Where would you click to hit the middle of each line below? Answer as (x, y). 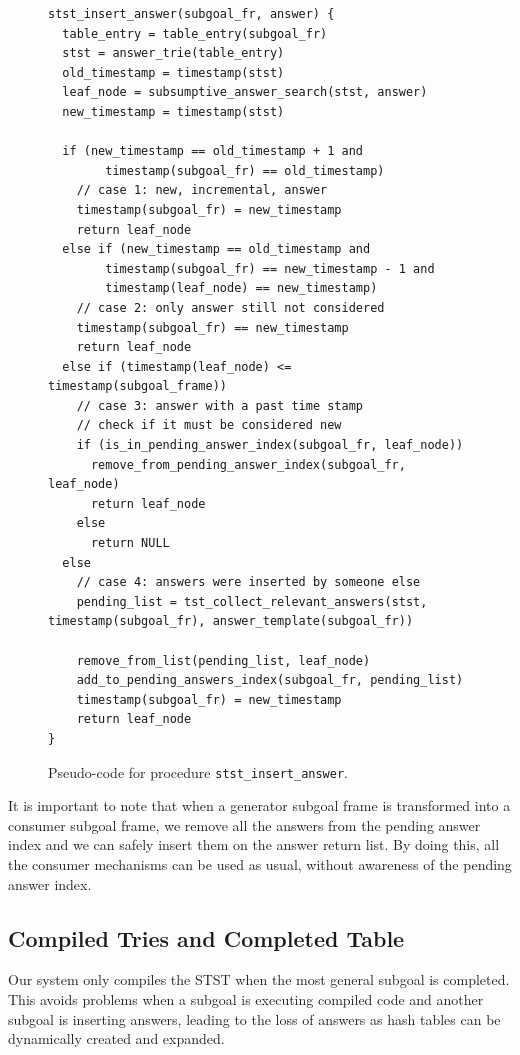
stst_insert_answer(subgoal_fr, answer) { (191, 14)
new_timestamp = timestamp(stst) (173, 111)
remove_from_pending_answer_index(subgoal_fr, (248, 464)
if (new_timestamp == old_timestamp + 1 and (212, 151)
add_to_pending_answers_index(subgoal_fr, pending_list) (270, 680)
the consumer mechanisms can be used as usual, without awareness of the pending (260, 864)
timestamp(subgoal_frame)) (137, 386)
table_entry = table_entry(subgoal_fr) (195, 33)
